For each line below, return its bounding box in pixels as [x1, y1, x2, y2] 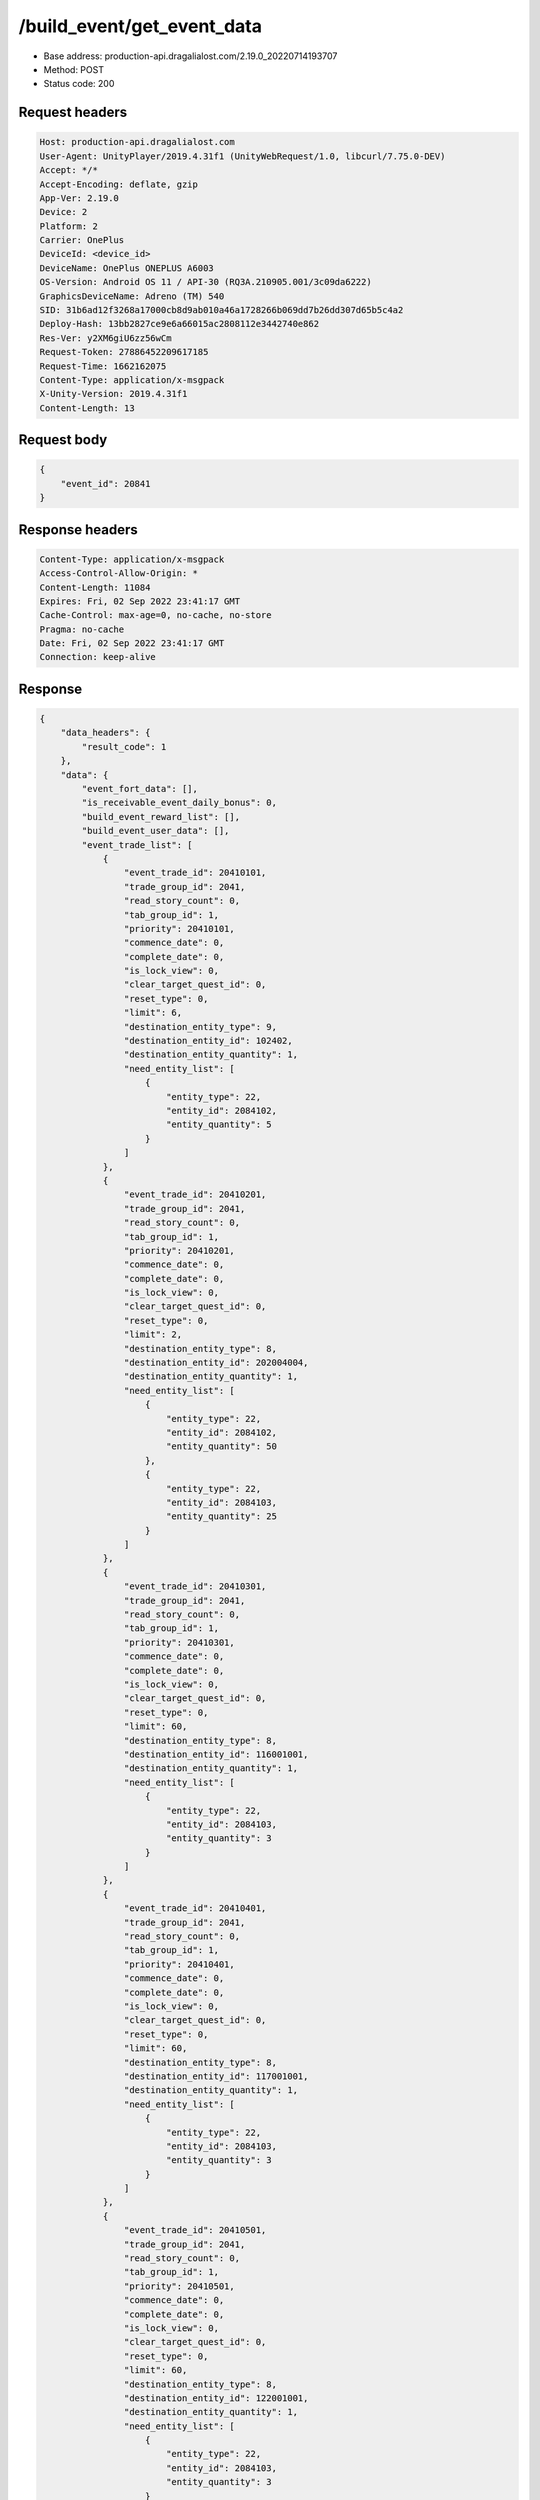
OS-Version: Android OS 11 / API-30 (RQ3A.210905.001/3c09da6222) [39, 276, 372, 288]
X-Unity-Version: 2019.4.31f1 [39, 388, 188, 400]
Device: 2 [39, 206, 88, 218]
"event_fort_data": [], [81, 783, 199, 794]
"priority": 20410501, [123, 2280, 235, 2292]
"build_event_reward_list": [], [81, 811, 240, 822]
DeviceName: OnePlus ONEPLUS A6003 [39, 262, 214, 274]
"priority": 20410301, [123, 1636, 235, 1648]
